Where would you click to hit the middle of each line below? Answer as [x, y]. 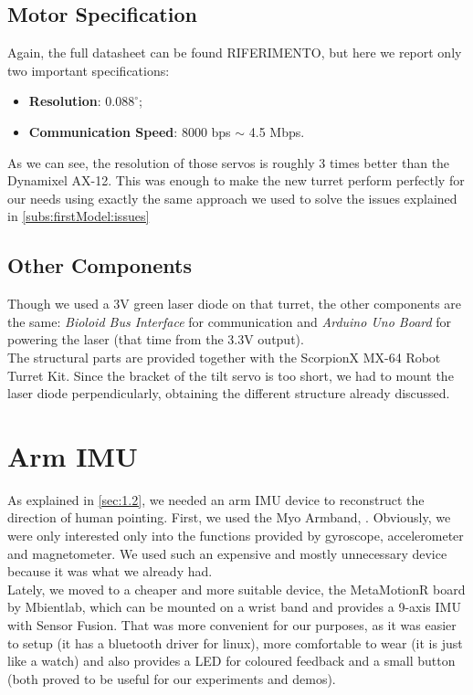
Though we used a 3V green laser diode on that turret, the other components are [235, 304]
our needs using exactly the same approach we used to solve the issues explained [232, 198]
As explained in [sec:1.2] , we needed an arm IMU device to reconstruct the [216, 499]
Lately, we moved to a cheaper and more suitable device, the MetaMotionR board [236, 589]
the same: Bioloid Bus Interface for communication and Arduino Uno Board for [230, 321]
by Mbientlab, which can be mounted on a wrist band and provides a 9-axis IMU [234, 607]
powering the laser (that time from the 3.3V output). [156, 339]
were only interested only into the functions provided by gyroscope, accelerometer [236, 536]
